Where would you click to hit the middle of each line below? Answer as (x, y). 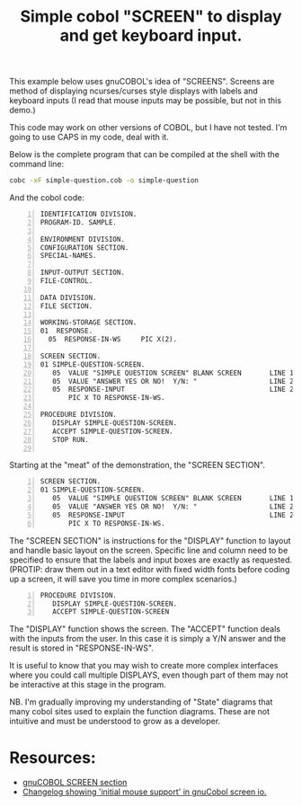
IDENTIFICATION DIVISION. (89, 214)
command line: (37, 164)
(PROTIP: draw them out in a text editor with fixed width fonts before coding (150, 569)
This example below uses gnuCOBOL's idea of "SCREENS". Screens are (142, 82)
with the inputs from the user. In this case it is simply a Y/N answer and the (147, 639)
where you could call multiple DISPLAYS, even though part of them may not (149, 675)
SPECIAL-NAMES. (68, 256)
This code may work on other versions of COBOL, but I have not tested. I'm (148, 128)
